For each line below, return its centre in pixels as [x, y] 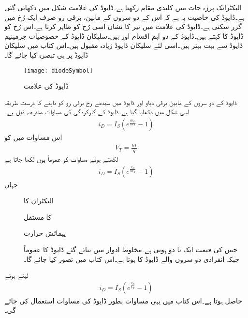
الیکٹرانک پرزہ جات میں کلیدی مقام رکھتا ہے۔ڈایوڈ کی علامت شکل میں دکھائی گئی [123, 7]
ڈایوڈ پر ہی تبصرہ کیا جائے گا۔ [46, 54]
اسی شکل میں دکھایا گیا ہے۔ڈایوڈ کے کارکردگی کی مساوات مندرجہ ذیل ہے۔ [97, 112]
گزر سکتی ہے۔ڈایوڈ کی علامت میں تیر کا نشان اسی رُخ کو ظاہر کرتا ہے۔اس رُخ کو [123, 26]
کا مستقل [38, 217]
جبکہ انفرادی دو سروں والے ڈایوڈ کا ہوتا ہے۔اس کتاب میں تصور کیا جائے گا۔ [131, 259]
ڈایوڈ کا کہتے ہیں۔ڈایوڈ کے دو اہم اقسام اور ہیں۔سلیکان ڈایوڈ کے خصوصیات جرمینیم [124, 36]
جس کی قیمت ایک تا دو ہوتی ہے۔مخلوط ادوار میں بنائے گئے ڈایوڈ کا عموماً [131, 249]
